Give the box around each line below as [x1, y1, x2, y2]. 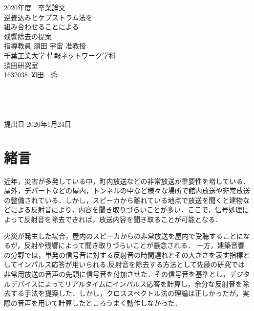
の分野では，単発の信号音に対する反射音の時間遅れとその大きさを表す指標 [4, 249, 243, 260]
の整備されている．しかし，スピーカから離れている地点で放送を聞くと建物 [4, 195, 243, 205]
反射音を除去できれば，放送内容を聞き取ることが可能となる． [23, 214, 222, 224]
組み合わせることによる [4, 22, 79, 32]
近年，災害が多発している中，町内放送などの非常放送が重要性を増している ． [4, 176, 250, 186]
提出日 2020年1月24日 [4, 118, 71, 129]
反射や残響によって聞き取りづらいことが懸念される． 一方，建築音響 [24, 240, 245, 250]
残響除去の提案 [4, 31, 52, 41]
